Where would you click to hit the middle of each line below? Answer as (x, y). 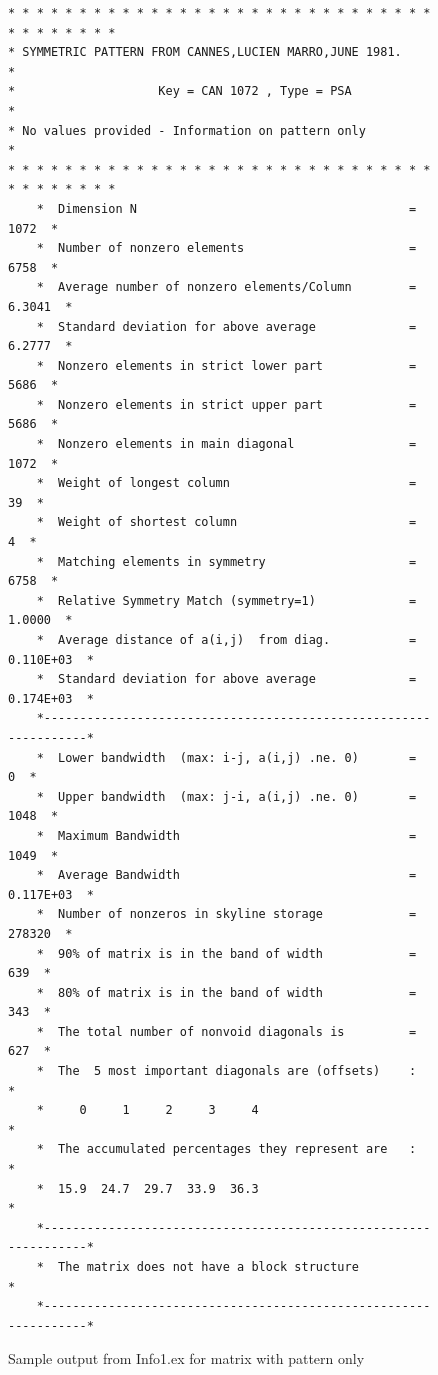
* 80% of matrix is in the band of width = (226, 992)
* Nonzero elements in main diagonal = (226, 444)
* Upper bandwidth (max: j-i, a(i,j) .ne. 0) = (226, 796)
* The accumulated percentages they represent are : (226, 1149)
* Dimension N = (226, 208)
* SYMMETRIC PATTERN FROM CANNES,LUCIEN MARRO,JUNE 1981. (205, 52)
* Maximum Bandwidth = (226, 835)
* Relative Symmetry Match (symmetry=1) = (226, 600)
